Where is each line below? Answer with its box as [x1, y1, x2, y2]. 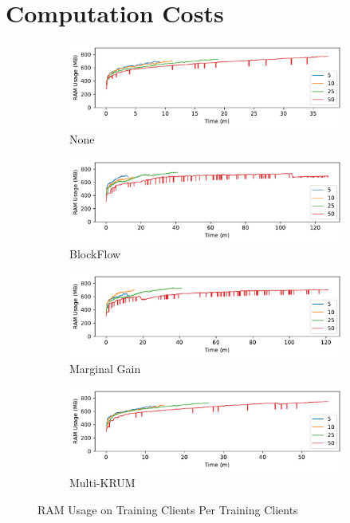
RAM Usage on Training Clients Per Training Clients [37, 501, 298, 517]
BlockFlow [69, 245, 121, 261]
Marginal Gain [69, 360, 141, 376]
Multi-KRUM [69, 474, 136, 491]
